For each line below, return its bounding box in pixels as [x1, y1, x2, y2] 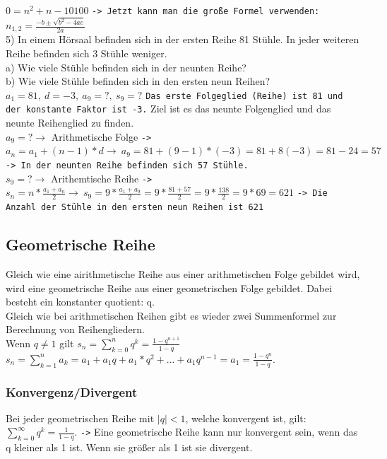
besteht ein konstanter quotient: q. [6, 294, 155, 309]
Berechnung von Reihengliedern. [6, 322, 145, 337]
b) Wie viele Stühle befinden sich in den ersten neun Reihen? [6, 74, 270, 88]
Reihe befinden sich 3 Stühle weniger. [6, 46, 167, 61]
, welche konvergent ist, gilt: [185, 410, 306, 425]
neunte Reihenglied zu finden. [6, 115, 134, 130]
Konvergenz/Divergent [6, 383, 138, 400]
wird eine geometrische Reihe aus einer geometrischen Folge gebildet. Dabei [6, 280, 333, 295]
